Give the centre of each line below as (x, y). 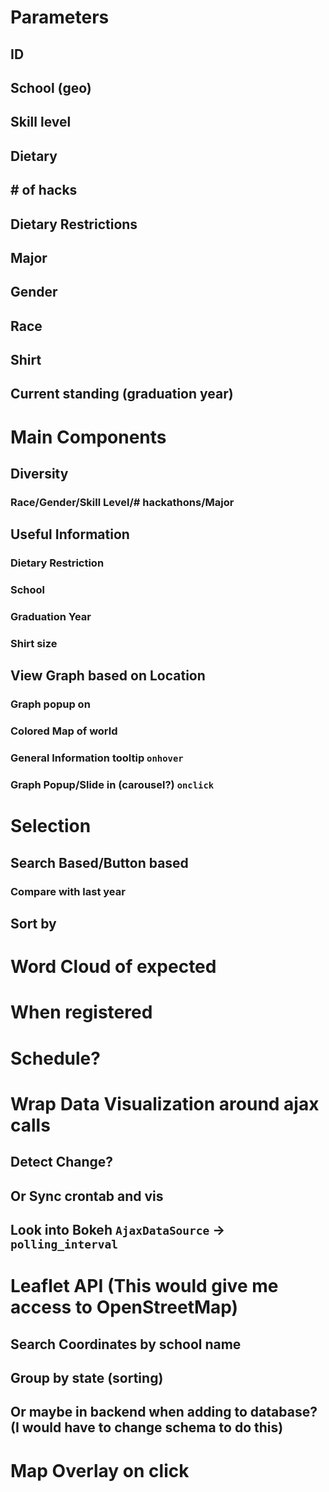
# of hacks (44, 190)
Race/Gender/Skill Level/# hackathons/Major (122, 502)
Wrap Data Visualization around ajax (165, 1103)
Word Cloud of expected (113, 967)
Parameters (60, 17)
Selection (51, 826)
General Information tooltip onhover (97, 758)
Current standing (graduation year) (122, 394)
